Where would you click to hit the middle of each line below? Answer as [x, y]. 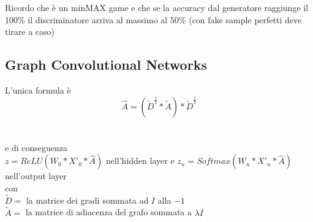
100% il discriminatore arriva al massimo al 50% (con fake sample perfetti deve [153, 19]
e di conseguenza [36, 147]
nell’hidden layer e [140, 161]
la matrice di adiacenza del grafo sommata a [108, 212]
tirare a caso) [30, 31]
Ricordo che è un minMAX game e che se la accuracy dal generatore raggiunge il [157, 7]
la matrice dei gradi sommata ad [87, 200]
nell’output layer [36, 176]
